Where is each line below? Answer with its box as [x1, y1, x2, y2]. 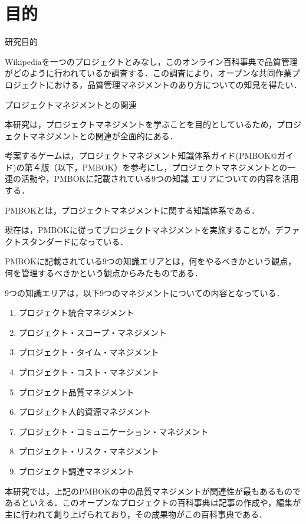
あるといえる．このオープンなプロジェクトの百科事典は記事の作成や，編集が [5, 496, 301, 509]
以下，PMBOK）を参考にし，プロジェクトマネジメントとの [57, 161, 288, 173]
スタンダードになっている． [21, 235, 129, 247]
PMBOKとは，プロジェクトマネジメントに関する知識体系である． [5, 204, 259, 216]
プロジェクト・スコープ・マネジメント [18, 326, 167, 338]
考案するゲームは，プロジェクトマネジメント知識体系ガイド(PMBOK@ [5, 149, 277, 162]
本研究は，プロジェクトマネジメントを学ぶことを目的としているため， [5, 118, 277, 130]
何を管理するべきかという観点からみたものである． [5, 267, 203, 279]
